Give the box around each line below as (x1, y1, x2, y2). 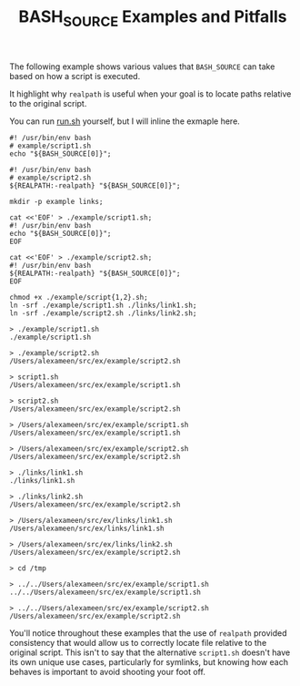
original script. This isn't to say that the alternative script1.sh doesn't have (9, 647, 291, 658)
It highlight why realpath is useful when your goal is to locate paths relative (9, 88, 292, 99)
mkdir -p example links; (9, 197, 104, 206)
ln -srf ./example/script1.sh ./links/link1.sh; (9, 301, 197, 310)
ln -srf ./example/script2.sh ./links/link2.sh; (9, 308, 197, 318)
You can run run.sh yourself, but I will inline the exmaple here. (9, 116, 241, 127)
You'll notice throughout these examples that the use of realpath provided (9, 627, 287, 639)
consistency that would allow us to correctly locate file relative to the (9, 637, 267, 648)
